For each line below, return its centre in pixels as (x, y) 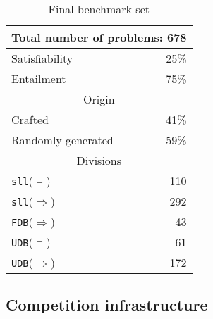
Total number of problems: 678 (99, 37)
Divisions (99, 160)
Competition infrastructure (107, 305)
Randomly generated (62, 140)
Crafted (30, 119)
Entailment (39, 79)
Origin (99, 99)
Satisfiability (42, 58)
